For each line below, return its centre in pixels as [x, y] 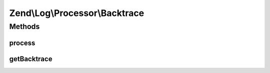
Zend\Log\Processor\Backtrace [77, 13]
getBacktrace [31, 59]
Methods [24, 26]
